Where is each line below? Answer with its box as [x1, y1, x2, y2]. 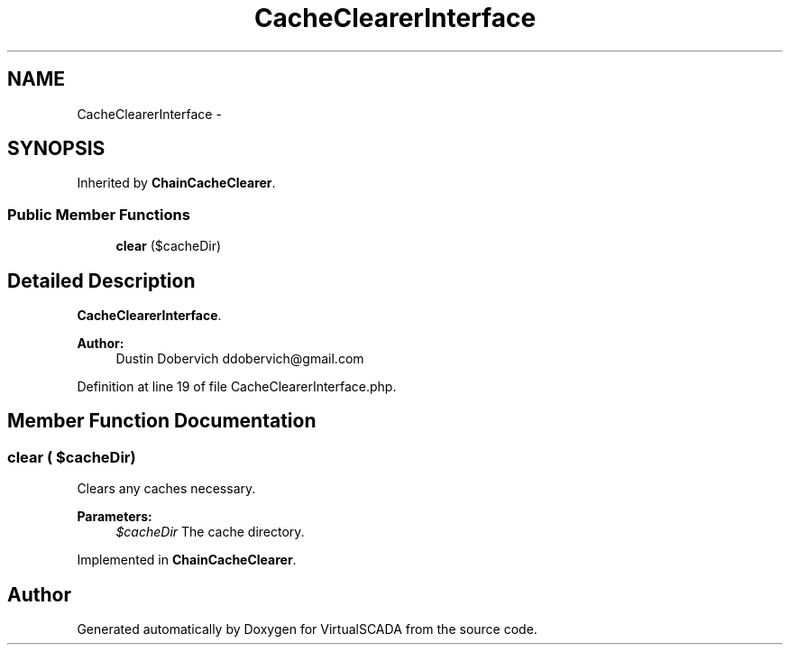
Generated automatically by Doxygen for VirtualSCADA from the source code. [77, 621, 537, 638]
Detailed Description [7, 269, 196, 292]
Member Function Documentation [7, 409, 317, 433]
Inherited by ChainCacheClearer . [77, 175, 276, 191]
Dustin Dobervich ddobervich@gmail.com [115, 351, 364, 367]
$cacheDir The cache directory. [115, 524, 305, 540]
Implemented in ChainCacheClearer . [77, 552, 297, 568]
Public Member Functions [7, 205, 190, 224]
